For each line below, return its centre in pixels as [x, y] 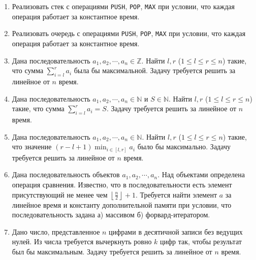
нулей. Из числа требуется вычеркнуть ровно [82, 241]
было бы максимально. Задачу [184, 147]
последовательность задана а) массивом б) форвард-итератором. [111, 215]
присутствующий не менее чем [60, 194]
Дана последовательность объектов [66, 174]
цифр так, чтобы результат [201, 241]
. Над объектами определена [201, 174]
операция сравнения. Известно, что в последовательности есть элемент [122, 184]
